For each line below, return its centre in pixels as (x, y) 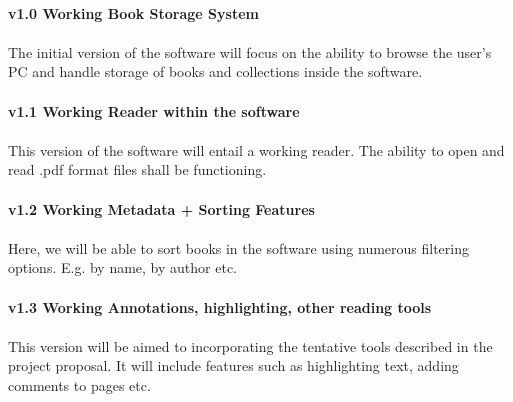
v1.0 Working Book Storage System (133, 12)
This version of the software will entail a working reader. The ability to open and (256, 149)
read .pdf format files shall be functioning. (137, 169)
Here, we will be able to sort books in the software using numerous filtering (239, 247)
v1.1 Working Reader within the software (154, 110)
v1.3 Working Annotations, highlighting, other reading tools (220, 306)
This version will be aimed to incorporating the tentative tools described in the (250, 345)
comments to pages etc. (79, 384)
